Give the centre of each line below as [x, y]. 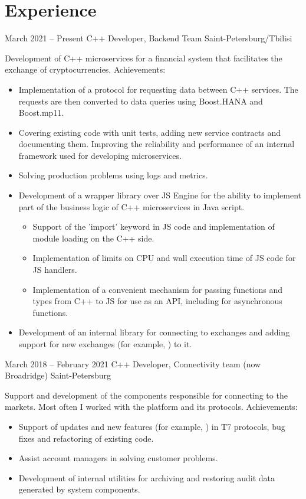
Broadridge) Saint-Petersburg [58, 375]
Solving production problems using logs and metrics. [113, 175]
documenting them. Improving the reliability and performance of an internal [157, 144]
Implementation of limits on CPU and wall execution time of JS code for [164, 258]
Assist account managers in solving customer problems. [118, 458]
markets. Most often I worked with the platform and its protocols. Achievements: [151, 407]
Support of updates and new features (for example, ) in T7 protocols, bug [152, 426]
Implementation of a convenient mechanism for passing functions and [158, 289]
